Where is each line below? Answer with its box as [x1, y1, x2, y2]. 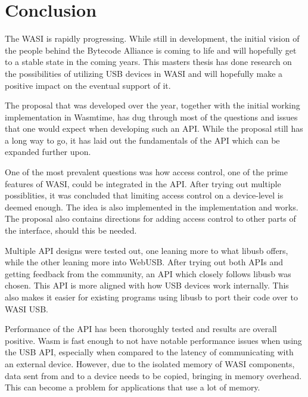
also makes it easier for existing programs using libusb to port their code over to [5, 291, 298, 303]
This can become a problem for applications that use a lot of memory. [5, 381, 260, 393]
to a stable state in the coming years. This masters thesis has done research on [5, 55, 292, 68]
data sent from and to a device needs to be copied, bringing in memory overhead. [5, 369, 302, 382]
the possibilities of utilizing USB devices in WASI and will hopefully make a [5, 67, 283, 79]
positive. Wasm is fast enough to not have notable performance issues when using [5, 334, 302, 346]
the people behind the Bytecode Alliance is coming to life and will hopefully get [5, 44, 297, 56]
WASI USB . [5, 302, 48, 315]
